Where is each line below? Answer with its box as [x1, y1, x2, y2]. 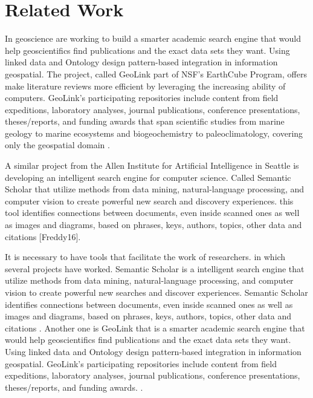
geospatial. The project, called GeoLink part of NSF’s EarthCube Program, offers [5, 67, 307, 80]
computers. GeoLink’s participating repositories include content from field [5, 91, 279, 104]
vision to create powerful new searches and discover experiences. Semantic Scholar [5, 286, 308, 298]
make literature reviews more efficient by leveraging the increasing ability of [5, 79, 286, 92]
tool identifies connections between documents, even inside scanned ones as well [5, 206, 300, 219]
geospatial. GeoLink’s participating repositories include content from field [5, 357, 277, 370]
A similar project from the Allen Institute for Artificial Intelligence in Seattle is [5, 159, 299, 172]
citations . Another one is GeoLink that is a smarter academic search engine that [5, 321, 305, 334]
